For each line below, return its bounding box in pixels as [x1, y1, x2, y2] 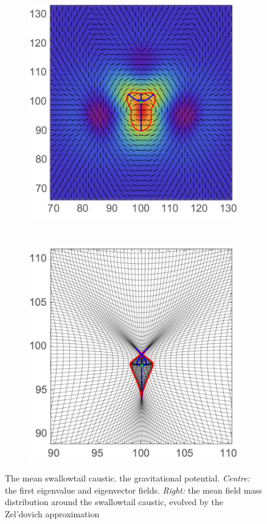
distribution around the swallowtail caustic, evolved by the [5, 495, 223, 508]
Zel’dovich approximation [5, 507, 100, 520]
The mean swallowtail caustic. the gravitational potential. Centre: [5, 472, 250, 484]
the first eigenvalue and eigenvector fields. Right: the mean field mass [5, 483, 262, 496]
